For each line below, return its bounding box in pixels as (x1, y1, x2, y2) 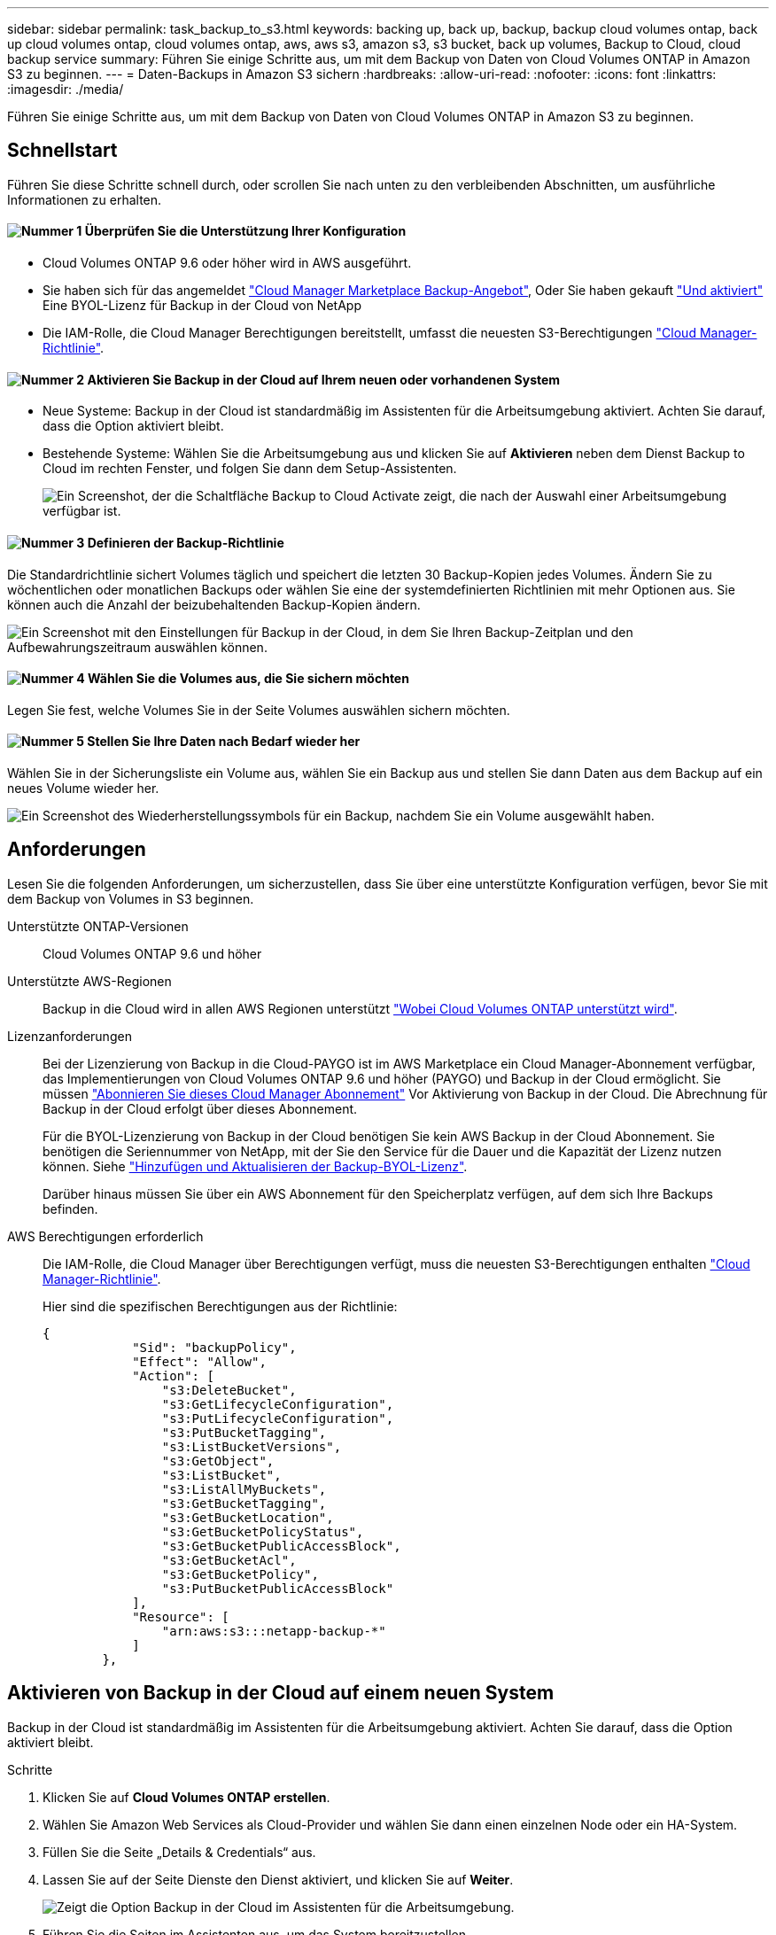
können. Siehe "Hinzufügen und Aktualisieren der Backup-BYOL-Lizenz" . (43, 1158, 468, 1174)
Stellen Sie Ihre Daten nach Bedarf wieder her (87, 734, 361, 750)
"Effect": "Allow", (132, 1354, 267, 1369)
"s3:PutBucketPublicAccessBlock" (161, 1581, 394, 1596)
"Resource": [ (132, 1609, 229, 1624)
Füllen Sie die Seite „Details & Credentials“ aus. (43, 1844, 316, 1860)
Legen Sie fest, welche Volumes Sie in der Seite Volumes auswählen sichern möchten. (7, 702, 510, 718)
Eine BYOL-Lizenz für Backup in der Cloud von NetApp (43, 298, 361, 314)
